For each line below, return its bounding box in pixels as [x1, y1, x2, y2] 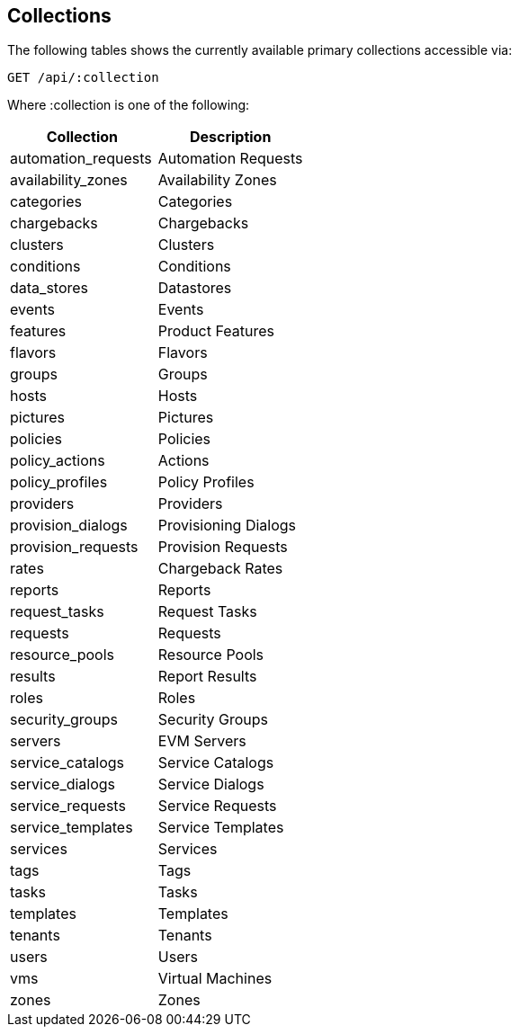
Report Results [157, 667, 257, 686]
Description [189, 128, 272, 147]
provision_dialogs [10, 516, 128, 535]
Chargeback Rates [157, 559, 283, 578]
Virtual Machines [157, 969, 273, 988]
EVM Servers [157, 732, 246, 751]
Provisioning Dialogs [157, 516, 297, 535]
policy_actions [10, 451, 105, 470]
